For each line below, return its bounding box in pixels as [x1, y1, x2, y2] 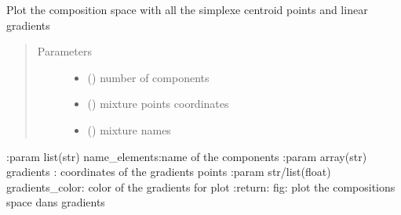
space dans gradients [6, 194, 105, 210]
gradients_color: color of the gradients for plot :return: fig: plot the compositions [6, 178, 396, 195]
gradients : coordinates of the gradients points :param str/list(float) [6, 163, 331, 180]
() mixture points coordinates [87, 95, 229, 112]
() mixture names [87, 121, 171, 138]
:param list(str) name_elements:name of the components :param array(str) [6, 148, 367, 164]
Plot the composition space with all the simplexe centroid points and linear [6, 2, 368, 17]
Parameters [37, 43, 92, 59]
